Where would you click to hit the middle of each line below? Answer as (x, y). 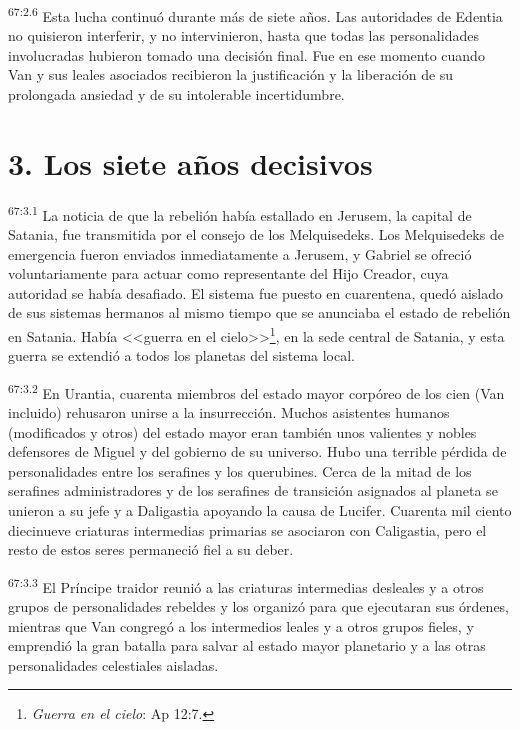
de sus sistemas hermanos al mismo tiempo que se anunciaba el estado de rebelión (259, 312)
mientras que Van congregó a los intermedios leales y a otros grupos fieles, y (241, 625)
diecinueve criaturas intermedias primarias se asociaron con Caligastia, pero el (247, 529)
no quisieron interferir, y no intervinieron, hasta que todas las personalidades (243, 35)
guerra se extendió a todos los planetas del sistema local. (182, 355)
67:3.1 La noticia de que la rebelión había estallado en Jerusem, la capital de (240, 213)
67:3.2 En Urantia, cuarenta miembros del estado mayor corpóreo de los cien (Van (256, 391)
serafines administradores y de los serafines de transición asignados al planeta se (253, 490)
